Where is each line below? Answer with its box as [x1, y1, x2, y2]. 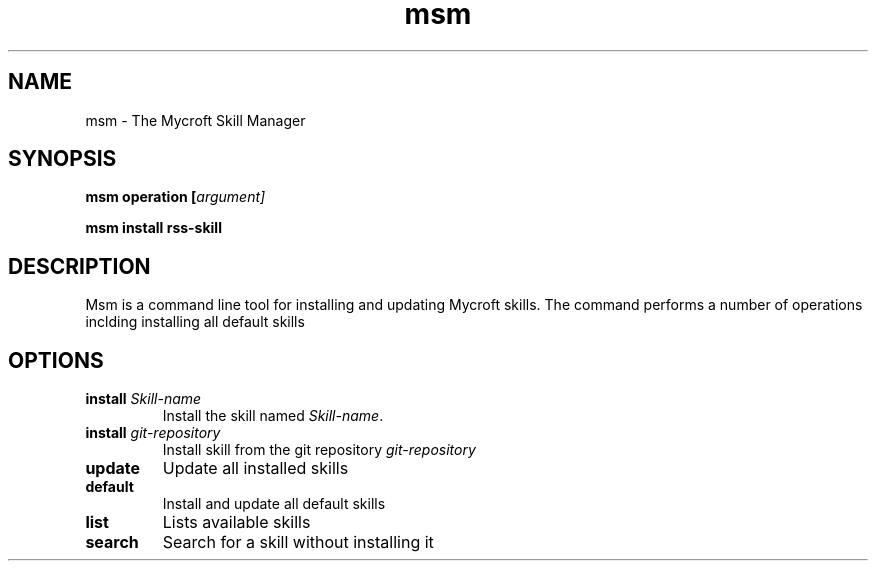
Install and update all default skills [162, 495, 386, 513]
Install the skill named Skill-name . [162, 407, 384, 425]
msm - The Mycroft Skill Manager [85, 111, 306, 129]
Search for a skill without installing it [162, 532, 434, 553]
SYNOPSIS [8, 146, 117, 172]
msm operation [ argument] [85, 188, 266, 206]
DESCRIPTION [8, 253, 151, 279]
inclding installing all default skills [85, 313, 305, 331]
